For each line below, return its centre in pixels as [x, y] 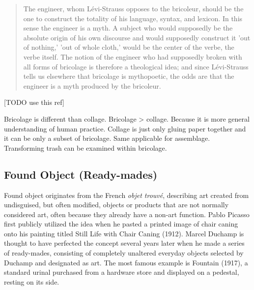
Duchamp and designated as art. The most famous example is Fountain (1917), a [126, 262]
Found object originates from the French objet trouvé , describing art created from [127, 195]
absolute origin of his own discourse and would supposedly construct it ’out [137, 37]
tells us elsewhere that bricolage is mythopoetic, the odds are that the [129, 76]
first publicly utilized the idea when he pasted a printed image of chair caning [121, 224]
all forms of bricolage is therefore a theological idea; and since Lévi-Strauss [136, 66]
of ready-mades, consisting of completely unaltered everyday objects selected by [124, 253]
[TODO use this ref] [34, 102]
